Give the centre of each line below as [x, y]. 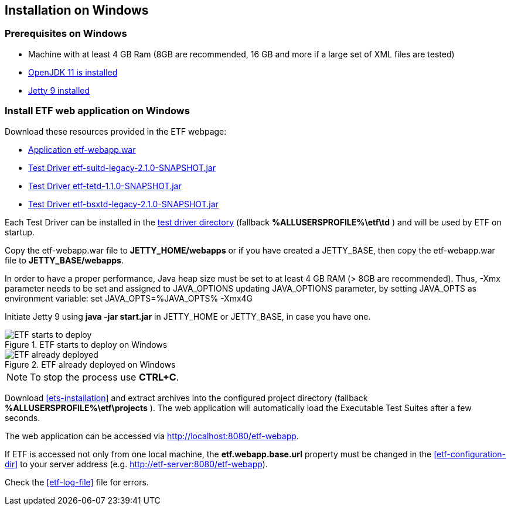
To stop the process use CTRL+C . [105, 377]
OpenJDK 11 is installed [73, 72]
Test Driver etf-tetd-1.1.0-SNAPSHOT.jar [105, 186]
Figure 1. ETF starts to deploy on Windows [86, 344]
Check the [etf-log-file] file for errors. [77, 482]
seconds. [23, 417]
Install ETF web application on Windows [97, 111]
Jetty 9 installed [59, 90]
